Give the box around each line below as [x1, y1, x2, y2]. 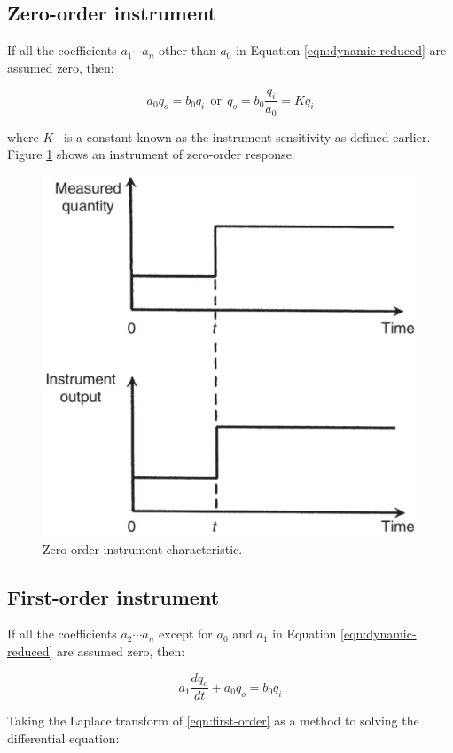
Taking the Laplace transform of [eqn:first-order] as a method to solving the [7, 711, 419, 730]
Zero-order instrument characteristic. [43, 539, 243, 558]
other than [159, 41, 216, 59]
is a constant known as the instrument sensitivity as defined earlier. [64, 127, 431, 146]
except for [159, 624, 213, 643]
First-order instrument [7, 583, 220, 610]
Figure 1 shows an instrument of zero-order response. [7, 145, 295, 163]
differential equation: [7, 728, 120, 747]
